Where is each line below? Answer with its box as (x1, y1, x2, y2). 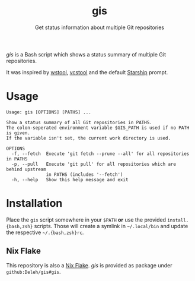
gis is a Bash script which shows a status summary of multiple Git (6, 50, 167, 58)
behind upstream (6, 166, 46, 172)
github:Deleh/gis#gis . (6, 268, 61, 275)
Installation (6, 197, 63, 210)
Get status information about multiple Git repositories (34, 24, 165, 31)
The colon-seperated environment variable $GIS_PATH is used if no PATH (6, 125, 190, 131)
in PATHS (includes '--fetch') (46, 171, 123, 178)
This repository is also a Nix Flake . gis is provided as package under (6, 261, 172, 269)
